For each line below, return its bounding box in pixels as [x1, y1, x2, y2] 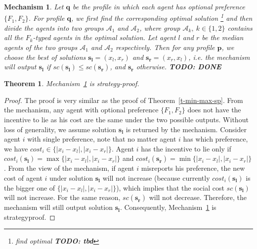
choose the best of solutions [4, 51, 86, 62]
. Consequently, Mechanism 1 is [120, 202, 216, 212]
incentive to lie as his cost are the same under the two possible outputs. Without [4, 114, 249, 124]
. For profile [28, 13, 65, 23]
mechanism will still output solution [4, 202, 113, 212]
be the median [202, 32, 244, 43]
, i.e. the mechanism [188, 51, 250, 62]
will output [4, 61, 37, 72]
